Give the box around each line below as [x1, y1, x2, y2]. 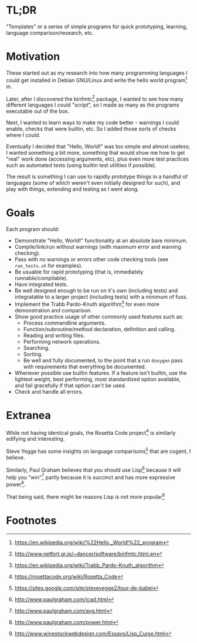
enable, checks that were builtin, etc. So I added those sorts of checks [6, 125, 176, 132]
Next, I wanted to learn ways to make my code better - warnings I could [6, 119, 179, 126]
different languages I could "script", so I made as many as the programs [6, 101, 180, 109]
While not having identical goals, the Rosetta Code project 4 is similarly [6, 428, 176, 436]
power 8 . [6, 480, 26, 488]
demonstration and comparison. [14, 306, 92, 314]
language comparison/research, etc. [6, 29, 94, 36]
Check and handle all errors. [14, 388, 83, 395]
